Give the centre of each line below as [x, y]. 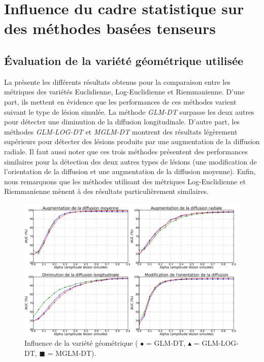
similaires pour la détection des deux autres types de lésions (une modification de [130, 161]
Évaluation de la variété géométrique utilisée [124, 60]
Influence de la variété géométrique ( [81, 343]
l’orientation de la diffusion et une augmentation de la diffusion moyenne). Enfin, [130, 171]
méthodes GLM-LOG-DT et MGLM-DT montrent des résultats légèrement [121, 131]
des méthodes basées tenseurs [110, 28]
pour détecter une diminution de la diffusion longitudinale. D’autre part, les [122, 122]
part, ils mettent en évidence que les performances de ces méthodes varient [120, 101]
